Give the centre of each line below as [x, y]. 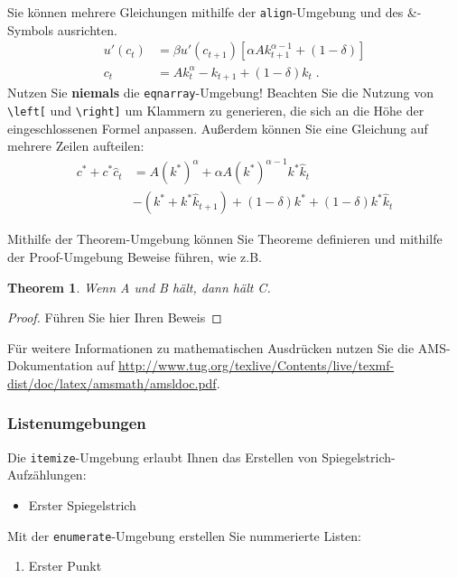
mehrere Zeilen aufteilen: [76, 146]
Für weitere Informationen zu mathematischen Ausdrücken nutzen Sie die [211, 347]
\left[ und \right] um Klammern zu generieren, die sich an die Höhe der [216, 110]
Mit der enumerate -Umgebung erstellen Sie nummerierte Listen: [184, 535]
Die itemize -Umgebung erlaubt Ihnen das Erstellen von [163, 457]
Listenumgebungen [77, 423]
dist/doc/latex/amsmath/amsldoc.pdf [112, 382]
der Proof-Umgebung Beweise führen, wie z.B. [135, 256]
